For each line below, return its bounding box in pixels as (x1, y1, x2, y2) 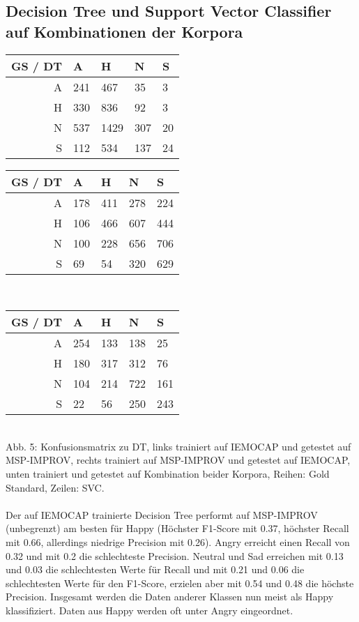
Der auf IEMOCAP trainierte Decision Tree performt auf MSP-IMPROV (6, 507, 318, 522)
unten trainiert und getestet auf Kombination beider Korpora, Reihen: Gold (6, 466, 330, 480)
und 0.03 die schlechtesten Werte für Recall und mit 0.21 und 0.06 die (6, 562, 305, 577)
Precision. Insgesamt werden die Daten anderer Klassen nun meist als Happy (6, 589, 334, 604)
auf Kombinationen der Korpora (6, 20, 243, 42)
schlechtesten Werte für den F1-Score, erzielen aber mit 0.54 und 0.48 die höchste (6, 575, 354, 590)
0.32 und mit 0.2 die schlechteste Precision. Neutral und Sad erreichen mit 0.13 (6, 548, 344, 563)
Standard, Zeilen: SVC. (6, 480, 105, 494)
